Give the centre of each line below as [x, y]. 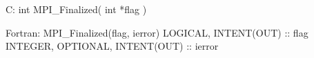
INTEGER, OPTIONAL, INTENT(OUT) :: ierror [112, 46]
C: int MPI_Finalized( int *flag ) [76, 9]
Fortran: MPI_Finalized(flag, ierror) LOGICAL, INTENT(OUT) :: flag [157, 32]
